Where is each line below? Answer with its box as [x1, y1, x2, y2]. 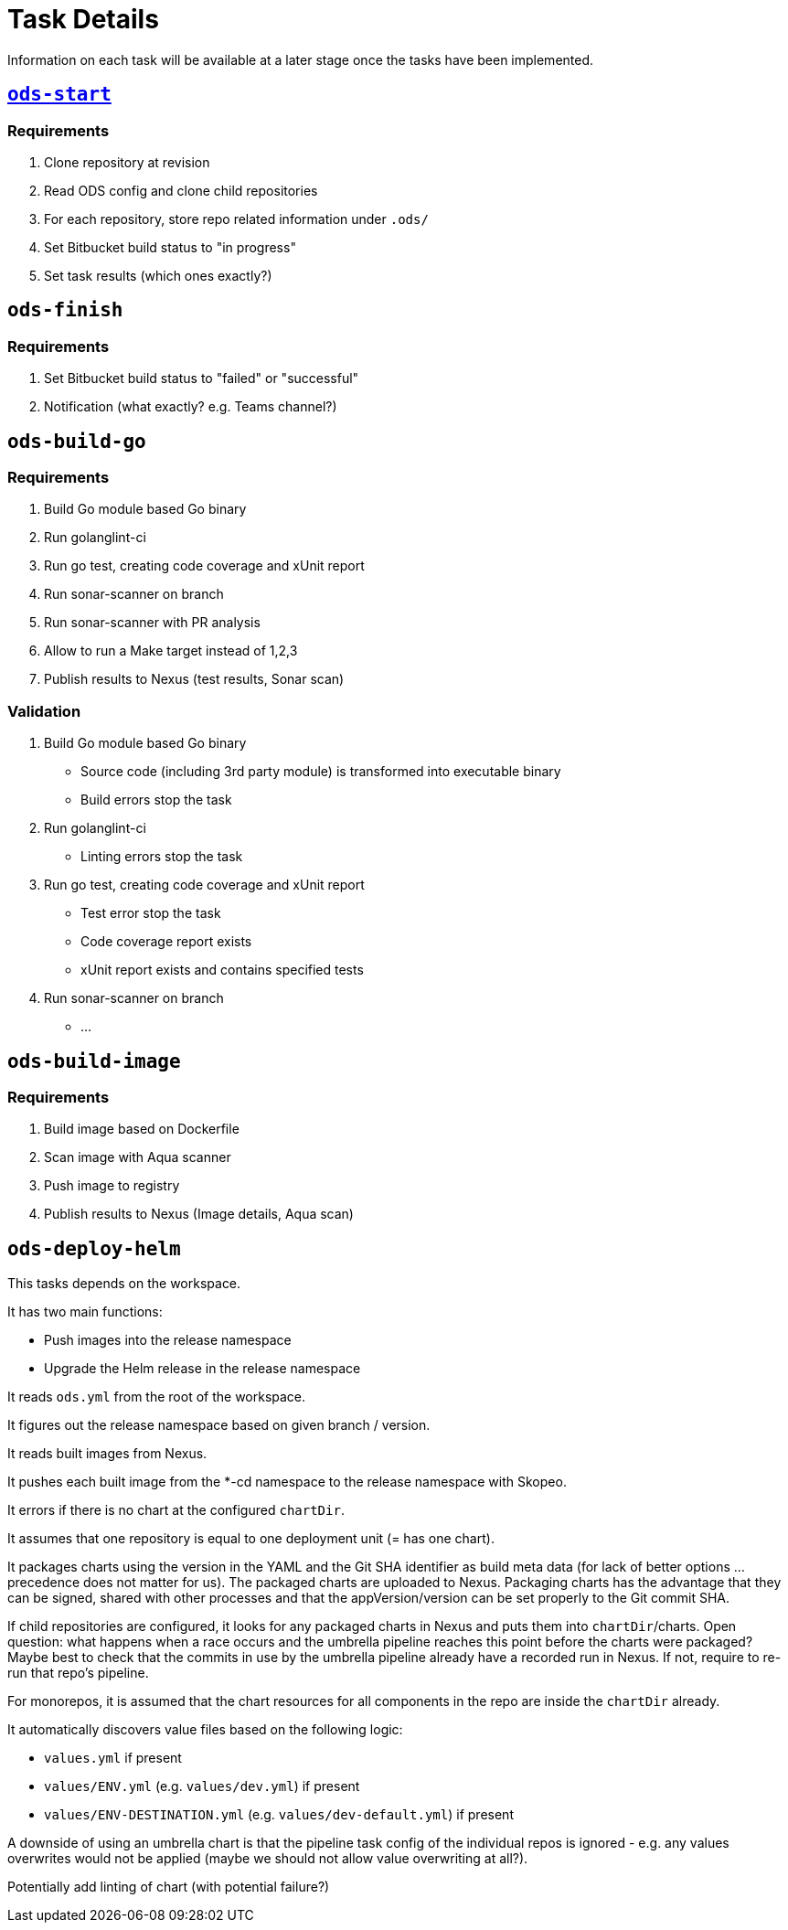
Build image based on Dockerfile [44, 1121, 240, 1137]
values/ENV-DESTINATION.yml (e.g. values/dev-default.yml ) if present [44, 1807, 514, 1823]
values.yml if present [44, 1750, 182, 1766]
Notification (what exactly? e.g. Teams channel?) [44, 399, 337, 415]
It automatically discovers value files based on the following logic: [7, 1722, 403, 1738]
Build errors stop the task [80, 792, 232, 808]
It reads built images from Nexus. [7, 1445, 208, 1462]
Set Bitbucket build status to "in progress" [44, 239, 296, 255]
